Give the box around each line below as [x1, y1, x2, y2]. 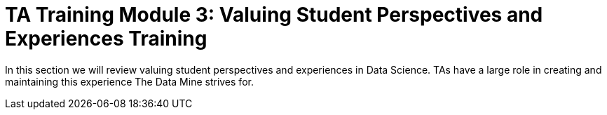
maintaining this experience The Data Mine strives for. [5, 75, 254, 88]
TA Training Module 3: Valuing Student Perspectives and [5, 3, 543, 27]
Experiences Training [5, 27, 207, 50]
